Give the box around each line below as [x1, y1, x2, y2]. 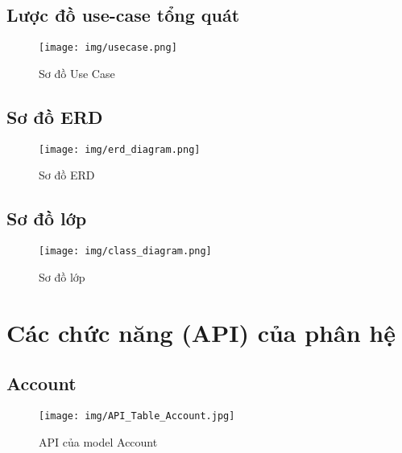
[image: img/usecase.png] [39, 42, 177, 54]
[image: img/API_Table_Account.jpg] [39, 410, 235, 422]
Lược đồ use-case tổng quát [6, 2, 240, 27]
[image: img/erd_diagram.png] [39, 143, 201, 155]
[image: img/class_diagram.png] [39, 245, 212, 257]
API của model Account [39, 433, 158, 450]
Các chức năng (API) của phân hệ [6, 315, 396, 348]
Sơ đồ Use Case [39, 64, 115, 81]
